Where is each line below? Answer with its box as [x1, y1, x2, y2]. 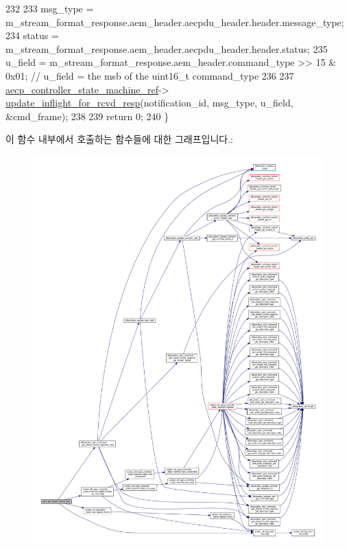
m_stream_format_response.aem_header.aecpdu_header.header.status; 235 [5, 41, 328, 56]
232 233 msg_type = [5, 1, 94, 15]
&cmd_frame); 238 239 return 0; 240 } [5, 108, 169, 123]
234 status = [5, 28, 59, 43]
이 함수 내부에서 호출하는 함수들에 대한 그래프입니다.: [5, 132, 233, 146]
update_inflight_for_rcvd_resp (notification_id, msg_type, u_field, [5, 95, 293, 110]
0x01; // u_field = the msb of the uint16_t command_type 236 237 [5, 68, 294, 82]
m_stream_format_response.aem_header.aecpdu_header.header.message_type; [5, 14, 344, 29]
